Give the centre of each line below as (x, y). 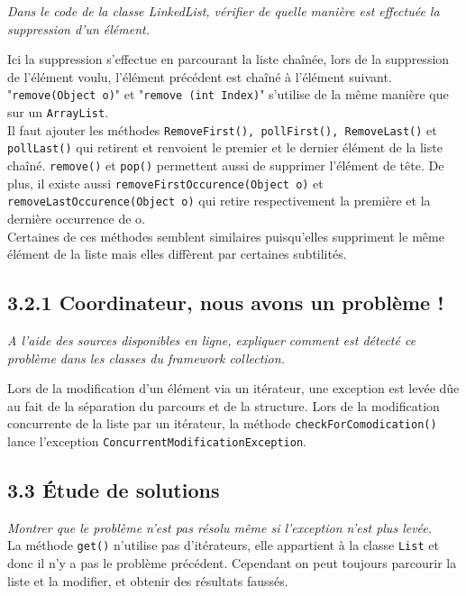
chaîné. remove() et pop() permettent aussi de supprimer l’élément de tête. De (226, 165)
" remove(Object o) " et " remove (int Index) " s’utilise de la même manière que (228, 94)
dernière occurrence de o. (76, 218)
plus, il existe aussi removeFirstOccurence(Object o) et (165, 183)
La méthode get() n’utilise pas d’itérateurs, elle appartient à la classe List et (223, 545)
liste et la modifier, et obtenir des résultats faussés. (148, 580)
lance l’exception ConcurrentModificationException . (157, 440)
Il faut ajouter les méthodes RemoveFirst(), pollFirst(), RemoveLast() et (222, 129)
